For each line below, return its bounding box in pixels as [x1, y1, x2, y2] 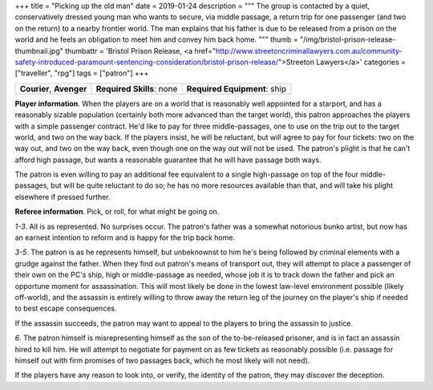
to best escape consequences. [14, 303, 117, 313]
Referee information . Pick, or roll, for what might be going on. [14, 207, 220, 217]
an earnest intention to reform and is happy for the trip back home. [14, 233, 236, 242]
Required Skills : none [95, 83, 178, 94]
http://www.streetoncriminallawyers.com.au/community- [215, 46, 403, 55]
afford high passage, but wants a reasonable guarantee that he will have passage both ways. [14, 155, 322, 165]
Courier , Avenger [19, 83, 87, 94]
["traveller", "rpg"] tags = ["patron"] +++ [14, 68, 149, 78]
